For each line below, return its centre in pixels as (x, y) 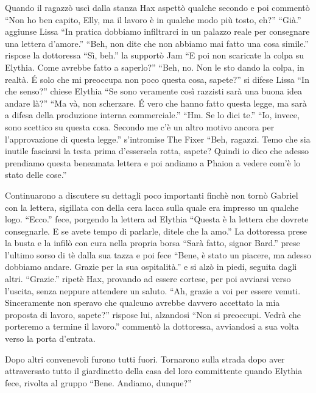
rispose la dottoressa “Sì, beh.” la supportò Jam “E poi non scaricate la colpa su (155, 55)
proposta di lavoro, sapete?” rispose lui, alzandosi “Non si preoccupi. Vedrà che (153, 314)
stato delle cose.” (36, 175)
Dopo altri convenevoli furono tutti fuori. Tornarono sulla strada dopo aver (145, 359)
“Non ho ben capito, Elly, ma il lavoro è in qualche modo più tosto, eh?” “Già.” (153, 19)
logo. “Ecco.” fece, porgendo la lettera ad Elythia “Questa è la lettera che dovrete (157, 219)
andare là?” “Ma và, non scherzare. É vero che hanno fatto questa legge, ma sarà (156, 103)
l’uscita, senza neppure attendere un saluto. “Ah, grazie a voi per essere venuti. (153, 290)
